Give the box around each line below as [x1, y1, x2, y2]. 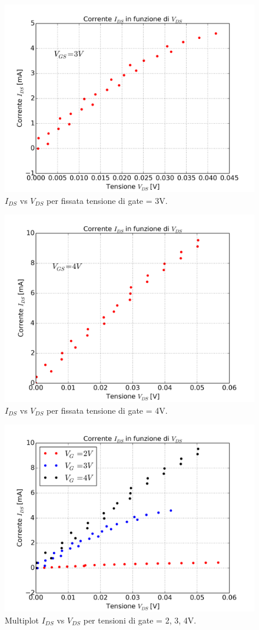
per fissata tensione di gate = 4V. [47, 404, 168, 416]
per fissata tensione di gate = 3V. [47, 194, 168, 206]
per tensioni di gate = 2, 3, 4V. [83, 613, 197, 626]
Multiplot [5, 613, 39, 626]
